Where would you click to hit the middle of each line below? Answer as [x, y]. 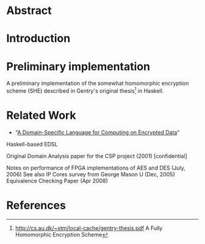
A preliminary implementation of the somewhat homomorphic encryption [98, 84]
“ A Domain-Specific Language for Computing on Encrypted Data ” [97, 132]
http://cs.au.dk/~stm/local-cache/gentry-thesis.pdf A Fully [89, 228]
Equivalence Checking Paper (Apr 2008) [57, 181]
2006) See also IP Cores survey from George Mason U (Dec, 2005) [91, 174]
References [36, 206]
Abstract [29, 11]
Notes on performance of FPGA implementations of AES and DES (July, [96, 168]
